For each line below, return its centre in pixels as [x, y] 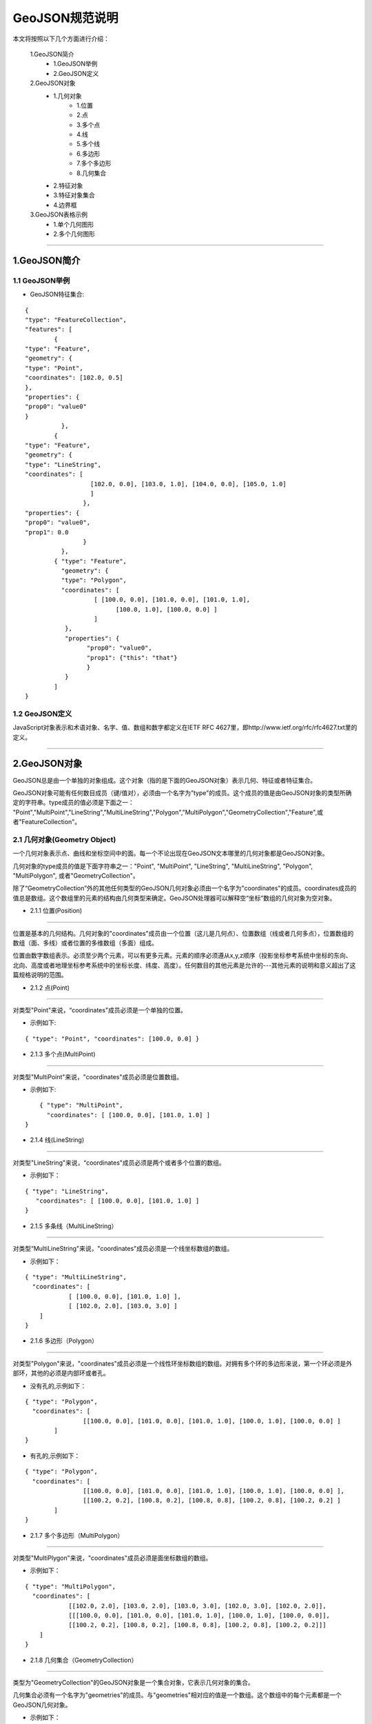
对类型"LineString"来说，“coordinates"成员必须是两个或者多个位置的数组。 [119, 1163]
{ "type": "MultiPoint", [81, 1105]
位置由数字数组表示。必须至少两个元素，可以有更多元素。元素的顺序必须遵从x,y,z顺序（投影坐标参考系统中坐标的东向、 [182, 956]
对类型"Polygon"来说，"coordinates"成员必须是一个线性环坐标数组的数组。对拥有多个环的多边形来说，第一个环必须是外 [183, 1363]
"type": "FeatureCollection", [76, 320]
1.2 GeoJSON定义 [42, 714]
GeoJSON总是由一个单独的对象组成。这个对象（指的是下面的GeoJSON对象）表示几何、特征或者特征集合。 [165, 780]
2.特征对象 [68, 186]
